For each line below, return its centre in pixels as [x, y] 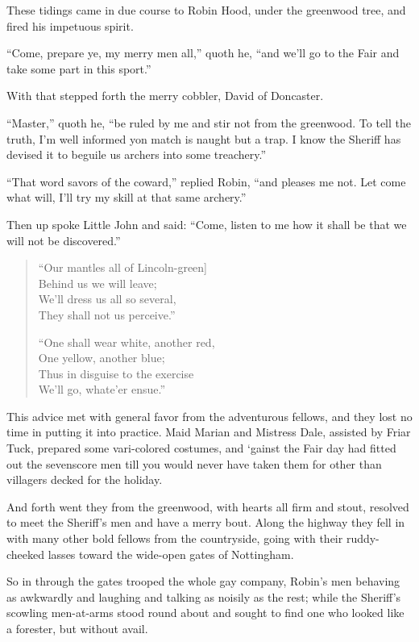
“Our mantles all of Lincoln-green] [122, 267]
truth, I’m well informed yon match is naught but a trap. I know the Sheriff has [204, 138]
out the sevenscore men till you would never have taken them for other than [194, 463]
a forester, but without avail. [77, 628]
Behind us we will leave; [97, 283]
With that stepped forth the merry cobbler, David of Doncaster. [165, 96]
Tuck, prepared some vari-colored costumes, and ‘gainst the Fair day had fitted [201, 448]
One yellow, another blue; [102, 358]
